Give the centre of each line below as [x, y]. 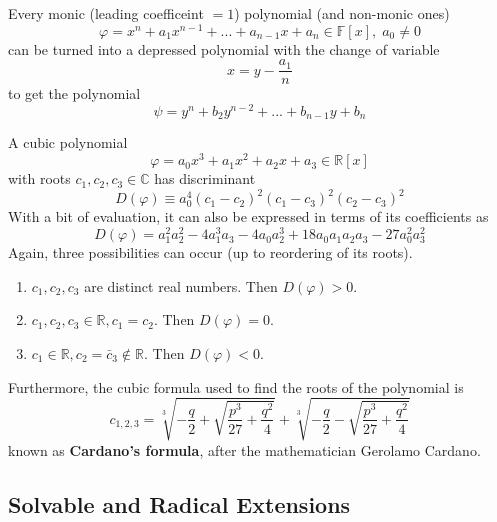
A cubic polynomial [68, 142]
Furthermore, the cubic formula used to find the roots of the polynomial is [236, 386]
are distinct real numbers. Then [181, 285]
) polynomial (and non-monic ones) [342, 13]
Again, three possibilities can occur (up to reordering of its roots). [210, 252]
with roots [39, 178]
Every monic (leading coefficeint [106, 13]
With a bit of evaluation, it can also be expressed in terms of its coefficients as [248, 216]
